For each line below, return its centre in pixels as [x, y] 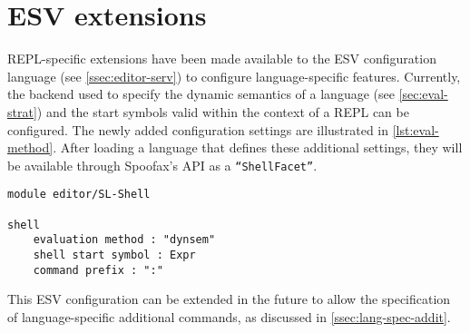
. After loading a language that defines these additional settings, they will [258, 147]
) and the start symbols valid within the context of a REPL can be [223, 111]
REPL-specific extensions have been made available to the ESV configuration [222, 59]
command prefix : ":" [98, 270]
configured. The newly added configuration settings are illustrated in [198, 129]
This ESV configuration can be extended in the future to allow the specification [229, 299]
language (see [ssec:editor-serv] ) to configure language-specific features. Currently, [234, 76]
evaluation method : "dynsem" [124, 240]
